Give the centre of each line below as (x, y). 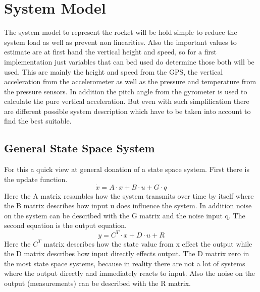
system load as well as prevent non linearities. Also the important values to (120, 42)
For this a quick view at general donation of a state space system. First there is (127, 169)
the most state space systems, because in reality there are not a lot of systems (125, 263)
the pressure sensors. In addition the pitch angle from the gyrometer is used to (126, 91)
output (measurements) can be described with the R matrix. (97, 283)
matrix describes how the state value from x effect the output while (148, 243)
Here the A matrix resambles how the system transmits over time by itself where (129, 195)
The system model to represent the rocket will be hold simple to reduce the (121, 32)
